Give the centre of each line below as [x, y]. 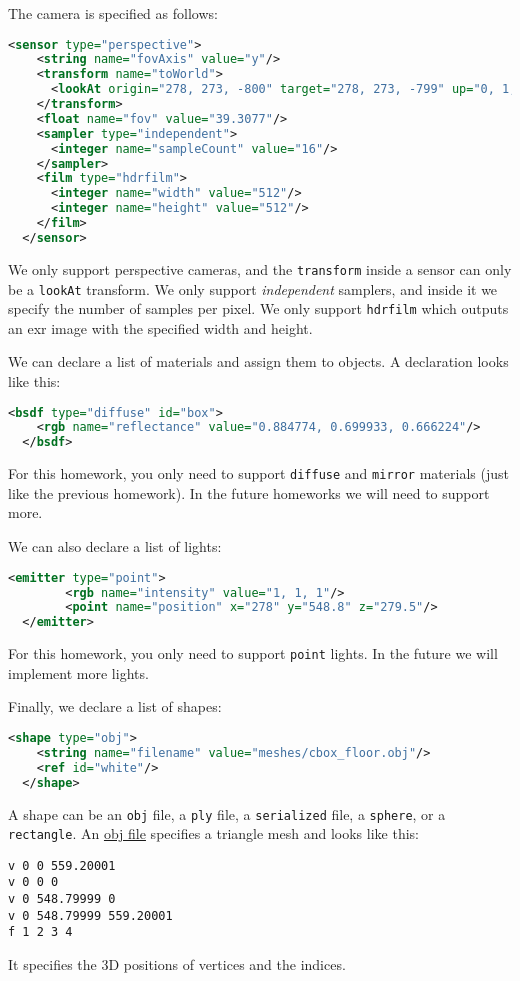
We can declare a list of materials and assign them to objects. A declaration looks [258, 361]
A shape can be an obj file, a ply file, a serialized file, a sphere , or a [227, 813]
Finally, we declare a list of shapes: [115, 706]
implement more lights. [78, 672]
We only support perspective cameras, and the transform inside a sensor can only [260, 268]
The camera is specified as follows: [113, 13]
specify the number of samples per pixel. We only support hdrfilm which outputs [258, 308]
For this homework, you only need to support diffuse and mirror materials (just [258, 473]
